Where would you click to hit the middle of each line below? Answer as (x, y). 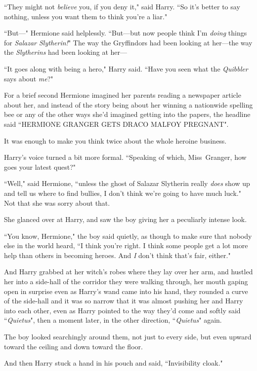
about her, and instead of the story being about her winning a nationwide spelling (128, 104)
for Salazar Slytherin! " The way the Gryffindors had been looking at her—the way (128, 42)
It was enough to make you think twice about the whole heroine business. (115, 140)
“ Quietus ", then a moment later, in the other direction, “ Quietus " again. (113, 320)
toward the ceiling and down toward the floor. (73, 346)
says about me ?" (29, 78)
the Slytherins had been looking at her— (65, 52)
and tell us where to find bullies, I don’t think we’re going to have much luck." (123, 193)
